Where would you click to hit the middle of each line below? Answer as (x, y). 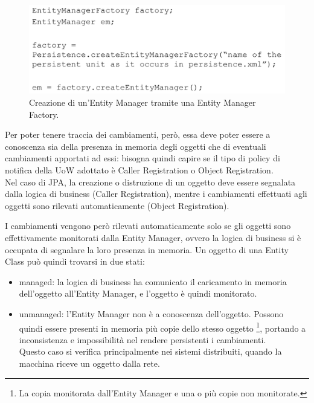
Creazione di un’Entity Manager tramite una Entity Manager (143, 102)
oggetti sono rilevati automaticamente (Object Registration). (117, 205)
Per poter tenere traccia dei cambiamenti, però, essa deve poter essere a (138, 134)
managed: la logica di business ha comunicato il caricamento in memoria (153, 281)
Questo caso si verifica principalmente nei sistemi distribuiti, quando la (150, 351)
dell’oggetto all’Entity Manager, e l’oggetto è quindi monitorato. (138, 293)
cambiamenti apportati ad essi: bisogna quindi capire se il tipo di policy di (143, 158)
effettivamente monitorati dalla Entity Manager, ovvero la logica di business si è (153, 237)
